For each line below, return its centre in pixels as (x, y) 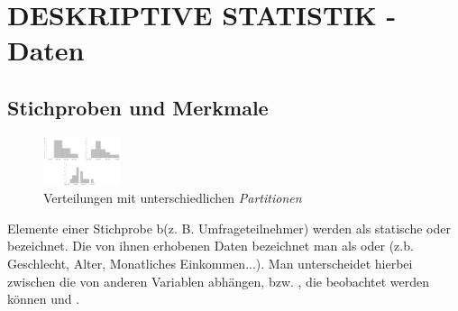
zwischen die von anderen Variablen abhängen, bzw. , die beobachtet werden (219, 281)
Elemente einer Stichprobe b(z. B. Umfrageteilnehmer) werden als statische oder (229, 228)
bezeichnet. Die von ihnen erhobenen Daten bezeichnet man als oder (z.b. (211, 246)
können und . (44, 299)
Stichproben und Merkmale (138, 107)
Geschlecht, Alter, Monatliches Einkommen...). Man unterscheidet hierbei (210, 263)
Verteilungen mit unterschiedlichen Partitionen (173, 198)
